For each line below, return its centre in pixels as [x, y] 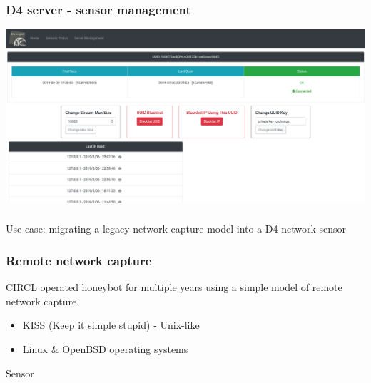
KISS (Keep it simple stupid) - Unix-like [111, 325]
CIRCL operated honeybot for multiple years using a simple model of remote [174, 287]
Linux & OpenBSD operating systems [105, 348]
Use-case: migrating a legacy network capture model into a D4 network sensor [176, 229]
